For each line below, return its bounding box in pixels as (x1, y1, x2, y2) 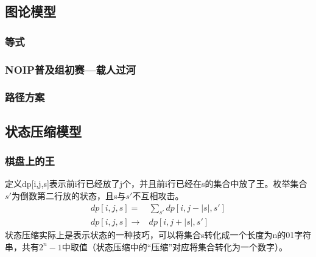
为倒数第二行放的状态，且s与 (11, 189, 126, 202)
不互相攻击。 (132, 189, 184, 202)
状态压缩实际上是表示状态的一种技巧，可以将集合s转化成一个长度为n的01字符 (5, 228, 312, 241)
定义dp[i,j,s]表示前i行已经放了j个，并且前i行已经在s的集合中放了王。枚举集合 (5, 177, 307, 190)
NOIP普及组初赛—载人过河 (5, 62, 136, 77)
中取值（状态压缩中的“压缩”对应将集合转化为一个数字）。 (61, 240, 288, 253)
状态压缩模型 (5, 121, 82, 140)
